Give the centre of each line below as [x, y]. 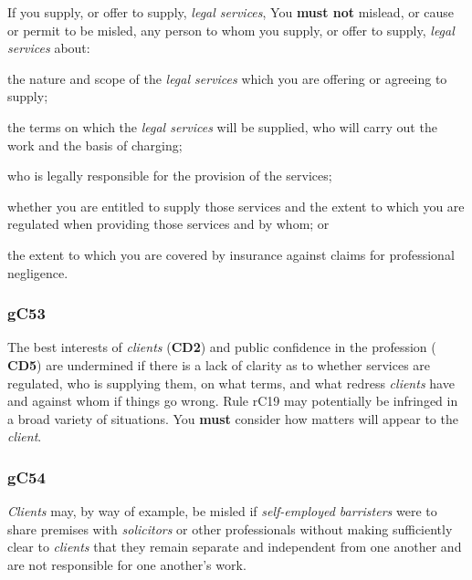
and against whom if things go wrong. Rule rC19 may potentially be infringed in [233, 401]
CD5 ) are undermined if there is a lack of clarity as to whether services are [219, 364]
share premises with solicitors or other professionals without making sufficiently [230, 528]
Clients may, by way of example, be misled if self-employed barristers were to [222, 511]
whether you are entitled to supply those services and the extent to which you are [236, 206]
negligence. [38, 272]
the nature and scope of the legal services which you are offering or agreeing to [227, 78]
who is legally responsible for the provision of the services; [170, 176]
